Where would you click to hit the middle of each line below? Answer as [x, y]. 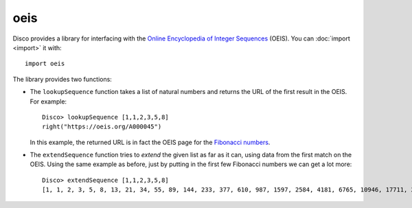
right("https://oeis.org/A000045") [102, 127]
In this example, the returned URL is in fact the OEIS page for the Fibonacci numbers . [150, 142]
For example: [48, 101]
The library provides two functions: [62, 79]
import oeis [45, 64]
